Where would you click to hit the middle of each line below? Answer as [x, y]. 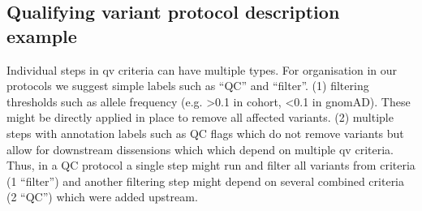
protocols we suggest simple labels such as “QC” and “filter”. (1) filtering [188, 86]
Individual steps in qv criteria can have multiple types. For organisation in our [202, 69]
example [42, 35]
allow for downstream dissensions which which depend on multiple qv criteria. [200, 149]
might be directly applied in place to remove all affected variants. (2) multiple [200, 117]
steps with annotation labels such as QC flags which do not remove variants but [205, 133]
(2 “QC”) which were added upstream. [102, 197]
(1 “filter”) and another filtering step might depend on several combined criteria [206, 181]
